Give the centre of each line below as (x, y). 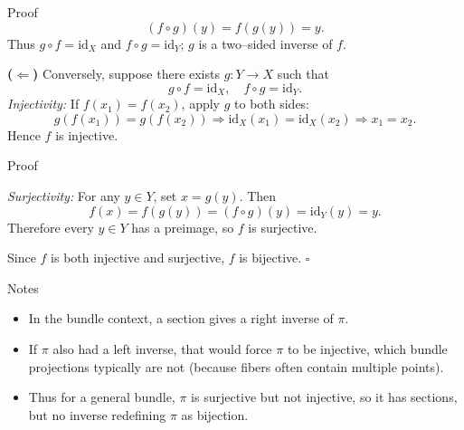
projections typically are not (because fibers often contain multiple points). (236, 366)
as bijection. (215, 414)
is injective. (87, 134)
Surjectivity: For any (64, 196)
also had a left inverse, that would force (162, 348)
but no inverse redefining (97, 414)
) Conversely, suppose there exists (126, 74)
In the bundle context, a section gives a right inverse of (181, 318)
